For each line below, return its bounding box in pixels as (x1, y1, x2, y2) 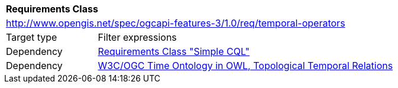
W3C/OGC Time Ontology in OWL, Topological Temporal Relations (98, 60, 393, 71)
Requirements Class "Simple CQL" (98, 45, 250, 57)
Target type (6, 31, 57, 43)
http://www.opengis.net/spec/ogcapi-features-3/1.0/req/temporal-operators (6, 17, 345, 29)
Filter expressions (98, 31, 177, 43)
